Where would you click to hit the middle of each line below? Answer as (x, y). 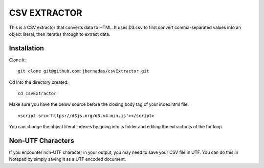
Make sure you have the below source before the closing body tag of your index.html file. (99, 104)
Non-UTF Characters (42, 141)
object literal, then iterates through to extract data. (60, 34)
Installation (26, 48)
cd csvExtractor (37, 94)
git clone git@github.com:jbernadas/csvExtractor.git (83, 71)
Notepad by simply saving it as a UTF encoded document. (67, 159)
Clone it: (18, 60)
